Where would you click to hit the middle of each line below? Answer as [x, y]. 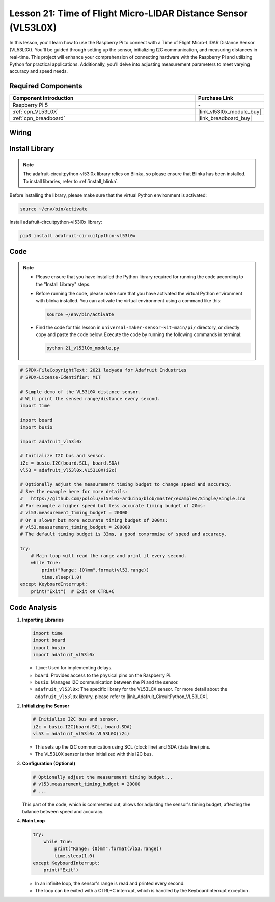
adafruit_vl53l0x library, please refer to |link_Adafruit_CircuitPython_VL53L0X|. [121, 697]
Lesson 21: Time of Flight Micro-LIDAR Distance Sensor [129, 13]
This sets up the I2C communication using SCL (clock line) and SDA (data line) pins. [123, 746]
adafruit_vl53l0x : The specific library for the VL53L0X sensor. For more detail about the [131, 689]
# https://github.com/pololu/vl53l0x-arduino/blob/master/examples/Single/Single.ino [133, 499]
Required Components [46, 86]
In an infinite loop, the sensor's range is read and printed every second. [110, 883]
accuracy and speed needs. [39, 71]
